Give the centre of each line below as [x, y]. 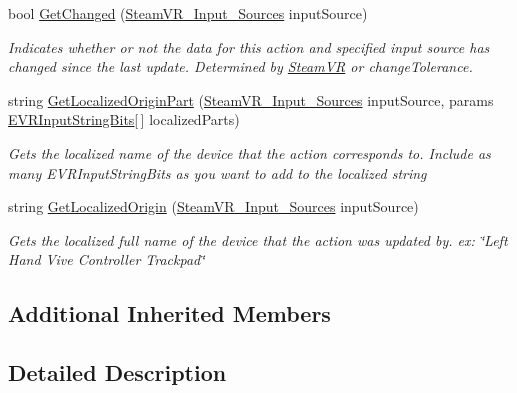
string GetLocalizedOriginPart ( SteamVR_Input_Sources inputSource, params [251, 99]
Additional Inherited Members [169, 313]
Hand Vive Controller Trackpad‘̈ [106, 259]
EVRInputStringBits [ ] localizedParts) [124, 119]
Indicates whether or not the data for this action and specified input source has [249, 46]
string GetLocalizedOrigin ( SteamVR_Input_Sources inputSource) [213, 206]
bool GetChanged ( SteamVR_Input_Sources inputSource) [188, 13]
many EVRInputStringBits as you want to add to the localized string [217, 172]
